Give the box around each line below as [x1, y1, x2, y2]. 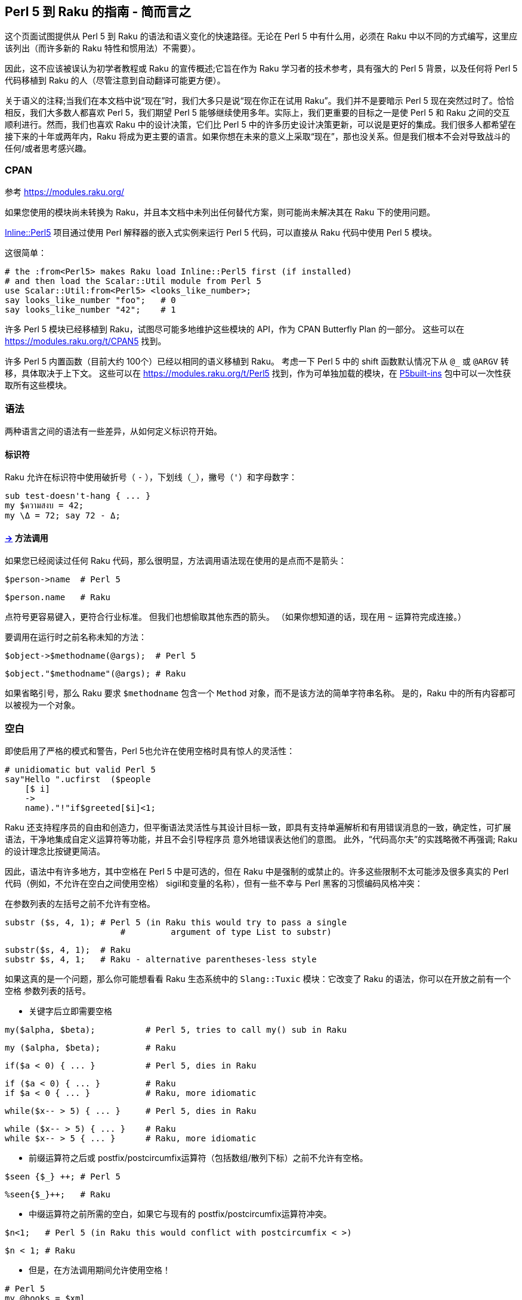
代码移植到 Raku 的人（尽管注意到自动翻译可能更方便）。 [5, 75, 226, 86]
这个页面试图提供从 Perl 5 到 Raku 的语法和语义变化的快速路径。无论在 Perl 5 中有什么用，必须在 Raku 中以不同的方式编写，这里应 [5, 31, 518, 42]
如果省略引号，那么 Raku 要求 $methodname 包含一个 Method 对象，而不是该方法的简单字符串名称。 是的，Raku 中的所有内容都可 [5, 688, 516, 699]
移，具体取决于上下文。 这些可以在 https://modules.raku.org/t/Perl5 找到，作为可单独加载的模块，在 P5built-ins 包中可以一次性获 [5, 368, 511, 379]
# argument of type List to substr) [120, 927, 332, 937]
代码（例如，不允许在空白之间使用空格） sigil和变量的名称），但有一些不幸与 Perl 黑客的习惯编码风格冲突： [5, 878, 423, 889]
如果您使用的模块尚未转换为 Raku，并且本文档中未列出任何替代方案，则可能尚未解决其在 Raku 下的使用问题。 [5, 207, 435, 218]
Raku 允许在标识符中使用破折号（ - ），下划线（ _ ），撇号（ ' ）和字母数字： [5, 472, 297, 483]
